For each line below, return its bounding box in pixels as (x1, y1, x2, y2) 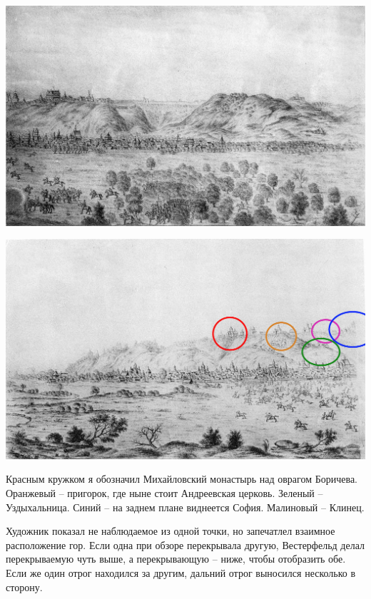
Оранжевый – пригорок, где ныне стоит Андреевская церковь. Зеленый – (6, 485, 323, 500)
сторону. (6, 579, 43, 594)
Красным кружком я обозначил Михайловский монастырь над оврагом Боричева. (6, 471, 357, 486)
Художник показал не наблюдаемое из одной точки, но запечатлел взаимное (6, 523, 335, 538)
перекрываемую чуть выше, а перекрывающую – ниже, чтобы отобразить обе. (6, 551, 346, 566)
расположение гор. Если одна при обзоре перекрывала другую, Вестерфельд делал (6, 537, 365, 552)
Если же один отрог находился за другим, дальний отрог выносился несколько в (6, 565, 356, 580)
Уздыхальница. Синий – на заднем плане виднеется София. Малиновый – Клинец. (6, 499, 365, 514)
